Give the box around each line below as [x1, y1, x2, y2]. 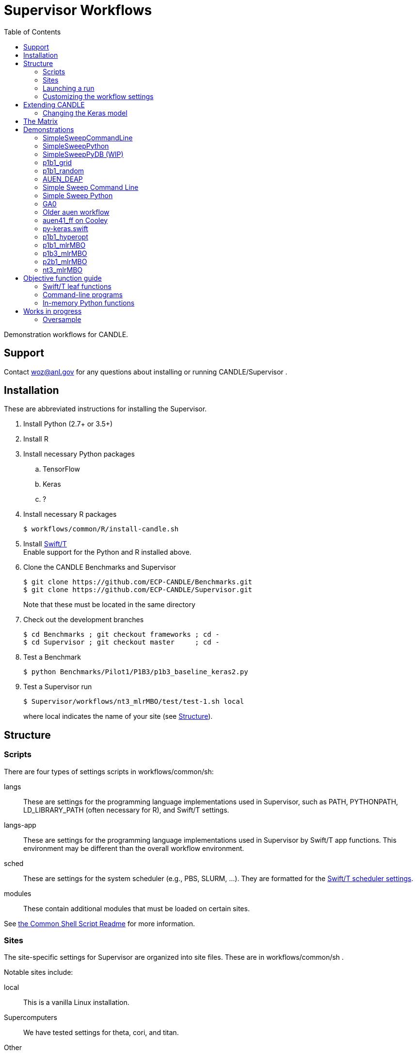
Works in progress [23, 306, 82, 315]
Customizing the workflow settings [43, 92, 154, 101]
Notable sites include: [4, 968, 73, 977]
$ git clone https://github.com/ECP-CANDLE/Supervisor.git [23, 586, 253, 594]
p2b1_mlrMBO [43, 257, 87, 266]
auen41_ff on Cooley [43, 216, 108, 224]
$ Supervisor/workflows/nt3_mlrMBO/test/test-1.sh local [23, 697, 244, 706]
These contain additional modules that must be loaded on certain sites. [23, 904, 250, 913]
